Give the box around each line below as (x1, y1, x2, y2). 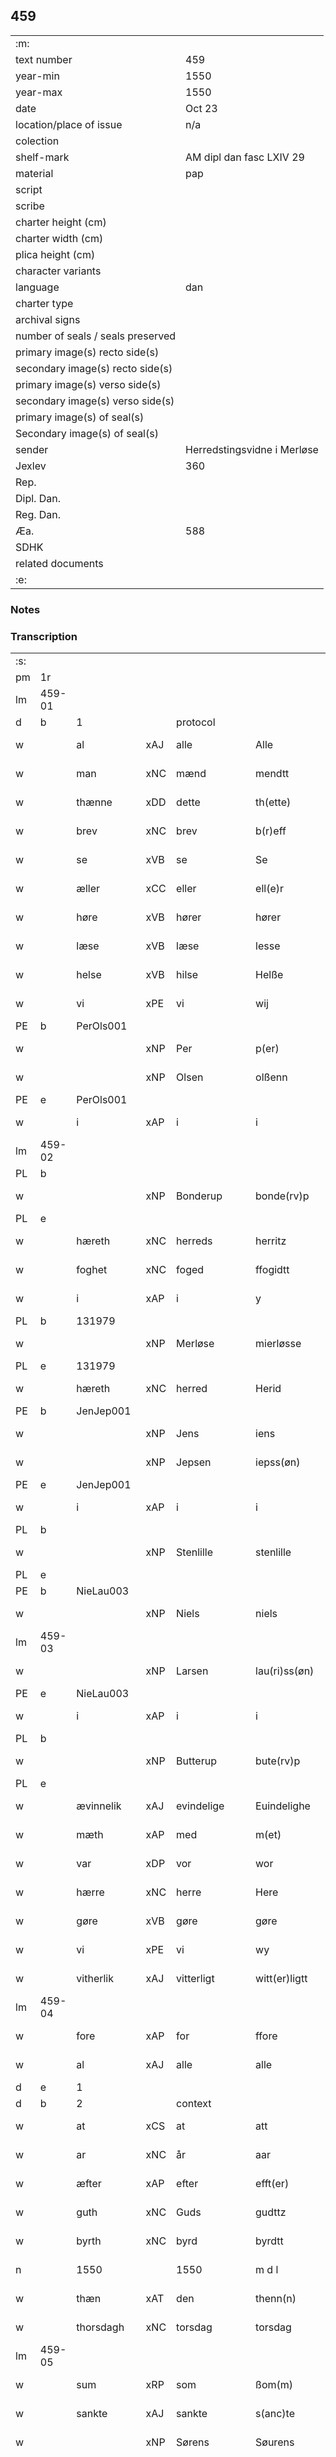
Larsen (176, 1664, 209, 1678)
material (15, 166, 54, 180)
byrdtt (255, 2234, 284, 2248)
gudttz (255, 2205, 287, 2219)
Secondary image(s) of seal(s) (15, 426, 159, 440)
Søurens (255, 2435, 295, 2449)
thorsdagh (76, 2320, 125, 2334)
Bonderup (176, 1189, 223, 1203)
